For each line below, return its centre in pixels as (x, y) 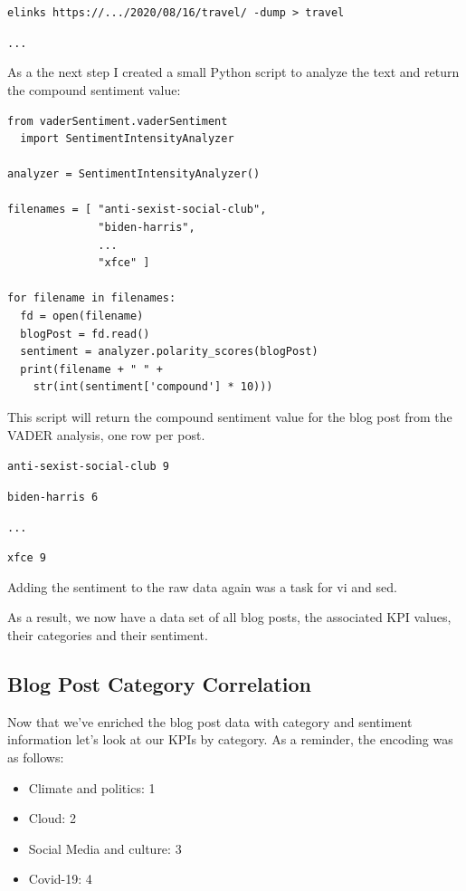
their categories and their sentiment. (108, 635)
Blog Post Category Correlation (159, 683)
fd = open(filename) (82, 316)
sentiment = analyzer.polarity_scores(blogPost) (169, 352)
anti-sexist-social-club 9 (88, 467)
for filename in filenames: (92, 298)
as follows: (36, 757)
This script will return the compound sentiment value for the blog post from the (230, 417)
